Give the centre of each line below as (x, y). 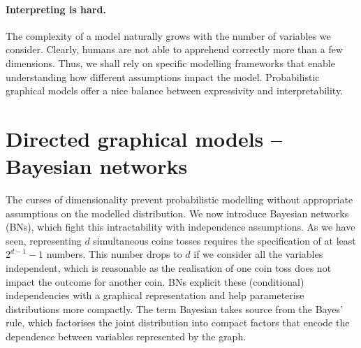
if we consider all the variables (258, 254)
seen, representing (44, 240)
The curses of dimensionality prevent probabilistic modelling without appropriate (179, 200)
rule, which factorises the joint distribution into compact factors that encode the (178, 322)
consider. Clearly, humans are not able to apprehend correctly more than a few (175, 49)
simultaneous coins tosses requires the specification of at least (224, 240)
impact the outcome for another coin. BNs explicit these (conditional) (155, 281)
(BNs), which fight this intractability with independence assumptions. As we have (180, 227)
